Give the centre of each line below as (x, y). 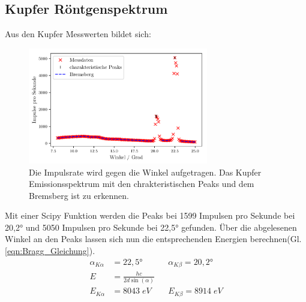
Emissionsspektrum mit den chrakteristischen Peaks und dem (142, 184)
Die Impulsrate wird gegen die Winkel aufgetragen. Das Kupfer (145, 172)
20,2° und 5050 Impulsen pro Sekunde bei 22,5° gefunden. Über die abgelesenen (151, 227)
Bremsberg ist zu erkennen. (79, 195)
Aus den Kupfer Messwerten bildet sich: (78, 34)
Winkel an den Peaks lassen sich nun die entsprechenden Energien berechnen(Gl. (153, 239)
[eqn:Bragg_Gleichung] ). (50, 251)
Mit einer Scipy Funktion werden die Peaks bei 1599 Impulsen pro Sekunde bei (150, 215)
